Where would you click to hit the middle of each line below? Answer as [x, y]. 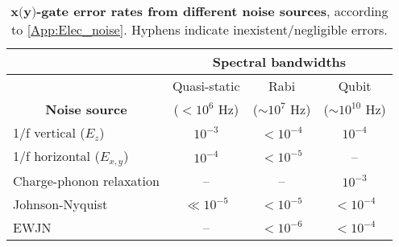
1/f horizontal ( [56, 156]
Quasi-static [206, 86]
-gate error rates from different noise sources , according [212, 11]
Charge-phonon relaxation [86, 180]
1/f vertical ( [49, 132]
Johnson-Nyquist [60, 204]
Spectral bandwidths [279, 62]
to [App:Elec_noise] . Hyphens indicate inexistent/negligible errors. [199, 29]
